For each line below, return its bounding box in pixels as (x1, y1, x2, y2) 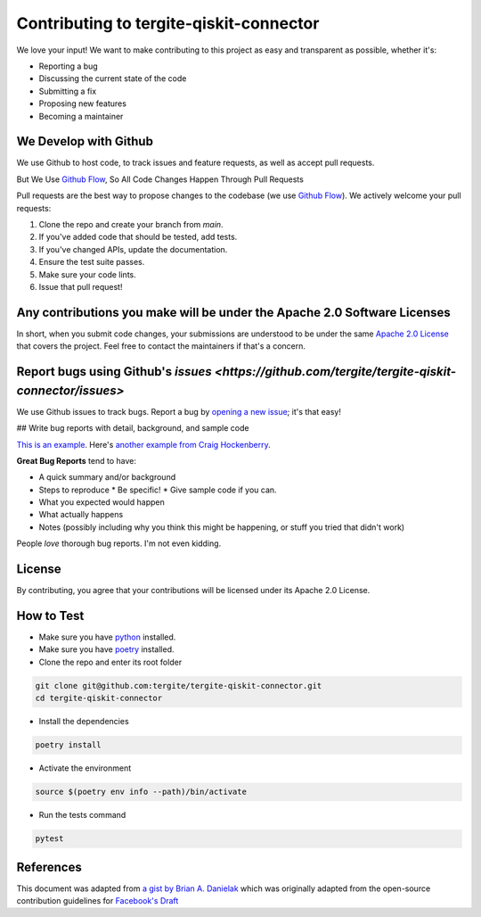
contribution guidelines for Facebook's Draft (16, 896, 179, 905)
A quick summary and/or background (38, 472, 176, 483)
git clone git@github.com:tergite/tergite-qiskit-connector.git (35, 681, 322, 690)
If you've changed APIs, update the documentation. (38, 244, 228, 254)
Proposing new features (38, 98, 126, 109)
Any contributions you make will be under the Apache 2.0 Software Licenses (16, 304, 452, 320)
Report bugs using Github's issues (16, 364, 213, 379)
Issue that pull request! (38, 281, 123, 292)
